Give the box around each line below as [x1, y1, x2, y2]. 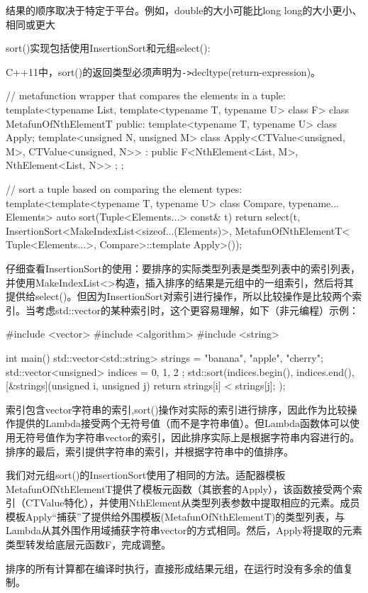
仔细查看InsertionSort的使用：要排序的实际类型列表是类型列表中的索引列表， [6, 260, 360, 275]
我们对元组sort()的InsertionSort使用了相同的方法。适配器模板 [6, 467, 286, 482]
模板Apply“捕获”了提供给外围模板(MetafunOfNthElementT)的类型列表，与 [6, 509, 345, 523]
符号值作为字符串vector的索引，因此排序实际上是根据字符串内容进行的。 [25, 429, 360, 444]
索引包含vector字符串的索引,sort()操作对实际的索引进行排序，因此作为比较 [6, 401, 347, 416]
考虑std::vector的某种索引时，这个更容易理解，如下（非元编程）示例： [35, 302, 359, 317]
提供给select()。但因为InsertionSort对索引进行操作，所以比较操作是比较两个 [6, 289, 352, 304]
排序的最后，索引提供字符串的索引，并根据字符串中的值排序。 [6, 443, 294, 458]
